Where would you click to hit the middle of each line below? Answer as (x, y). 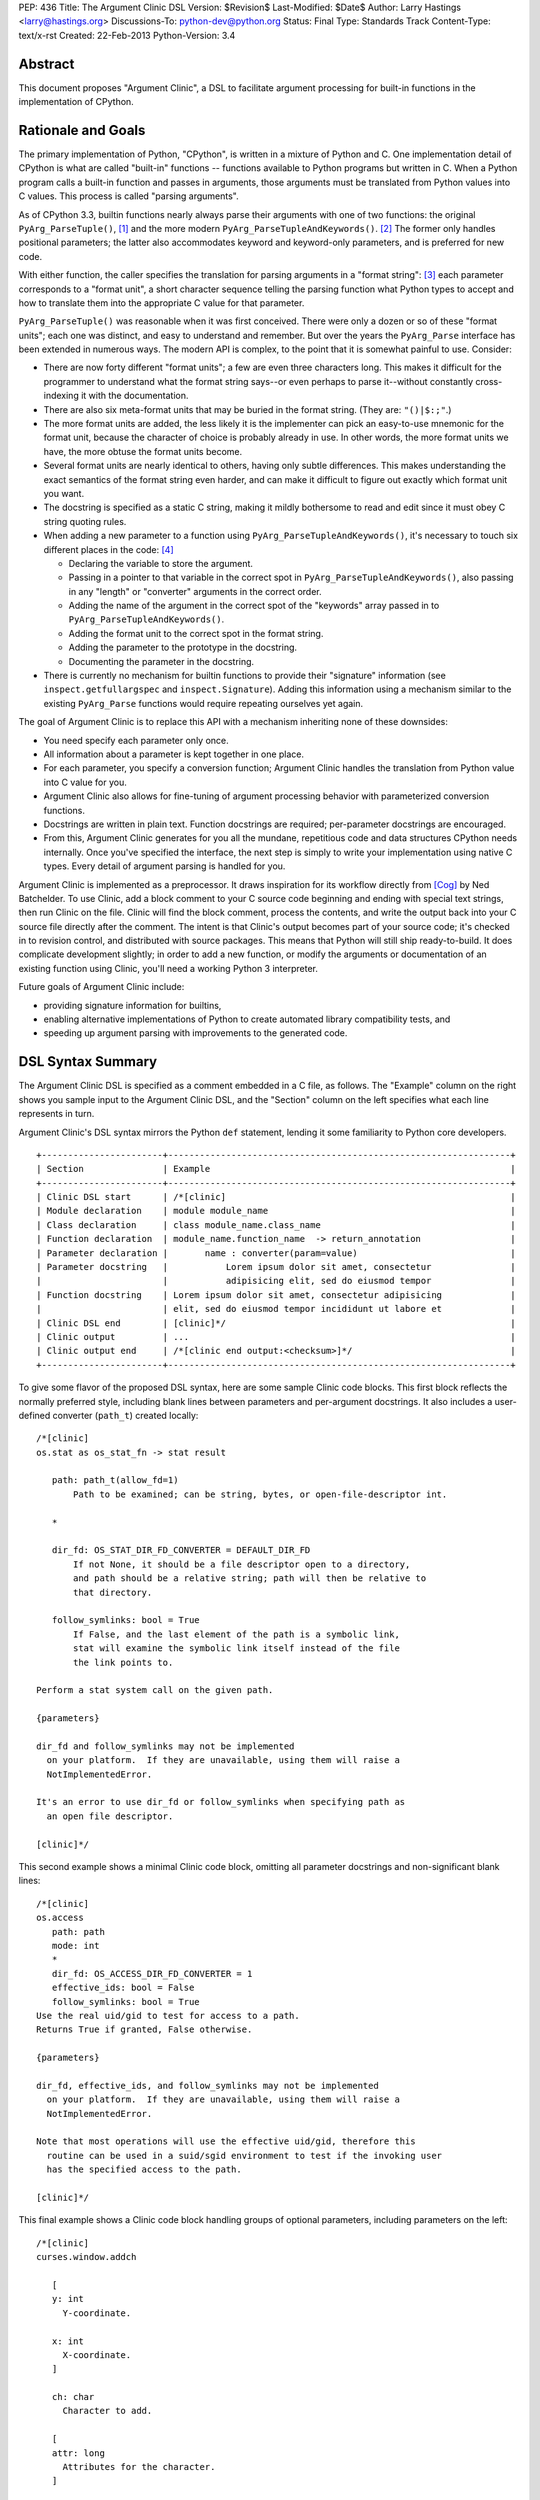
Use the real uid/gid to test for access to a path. (168, 2015)
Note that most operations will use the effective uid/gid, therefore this (226, 2141)
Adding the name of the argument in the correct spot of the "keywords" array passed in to (254, 606)
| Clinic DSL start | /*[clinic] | (276, 1197)
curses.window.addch (86, 2257)
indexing (61, 396)
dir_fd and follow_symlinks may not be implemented (165, 1746)
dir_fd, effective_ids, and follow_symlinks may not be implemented (207, 2085)
